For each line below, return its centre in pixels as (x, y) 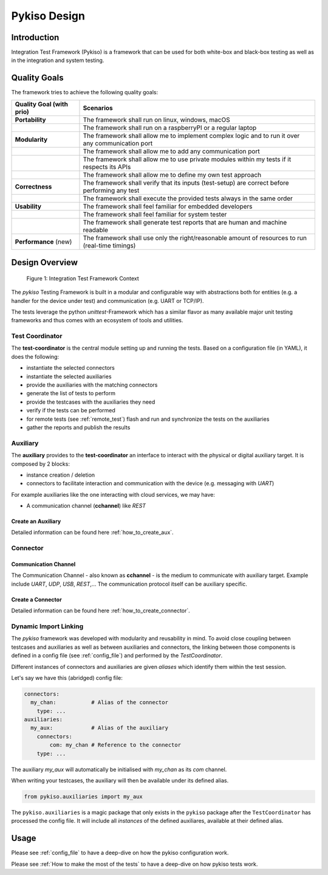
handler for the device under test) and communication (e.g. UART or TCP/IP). (108, 300)
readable (96, 230)
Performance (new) (43, 241)
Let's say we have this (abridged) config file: (67, 677)
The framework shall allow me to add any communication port (172, 151)
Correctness (33, 187)
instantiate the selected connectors (70, 368)
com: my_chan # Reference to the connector (115, 745)
